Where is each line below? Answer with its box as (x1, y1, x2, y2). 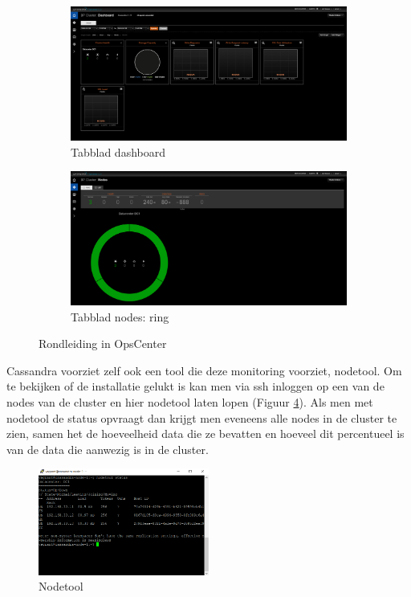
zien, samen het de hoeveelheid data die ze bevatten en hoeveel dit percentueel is (6, 425, 405, 442)
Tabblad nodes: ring (71, 308, 169, 325)
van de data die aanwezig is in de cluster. (6, 440, 209, 457)
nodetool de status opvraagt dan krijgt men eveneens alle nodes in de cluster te (6, 409, 397, 426)
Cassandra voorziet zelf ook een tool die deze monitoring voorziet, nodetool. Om (6, 362, 402, 378)
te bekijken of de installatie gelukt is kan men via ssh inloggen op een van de (6, 378, 385, 395)
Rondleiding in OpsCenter (39, 335, 167, 352)
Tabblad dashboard (71, 143, 165, 160)
